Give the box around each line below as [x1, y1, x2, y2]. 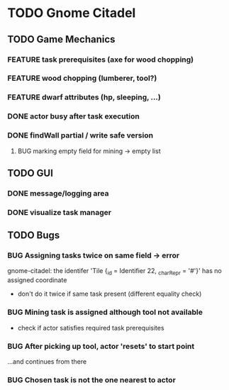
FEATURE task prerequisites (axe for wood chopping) [7, 55, 194, 65]
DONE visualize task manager [7, 207, 112, 217]
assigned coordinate [7, 276, 67, 284]
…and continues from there [7, 357, 87, 366]
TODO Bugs [7, 229, 60, 242]
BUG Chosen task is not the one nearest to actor [7, 374, 176, 384]
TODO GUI [7, 167, 53, 179]
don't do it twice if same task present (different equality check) [17, 289, 202, 299]
